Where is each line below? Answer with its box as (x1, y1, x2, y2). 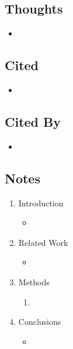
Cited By (5, 112, 61, 130)
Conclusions (18, 315, 61, 328)
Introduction (18, 196, 64, 209)
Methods (18, 275, 50, 288)
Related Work (18, 236, 68, 248)
